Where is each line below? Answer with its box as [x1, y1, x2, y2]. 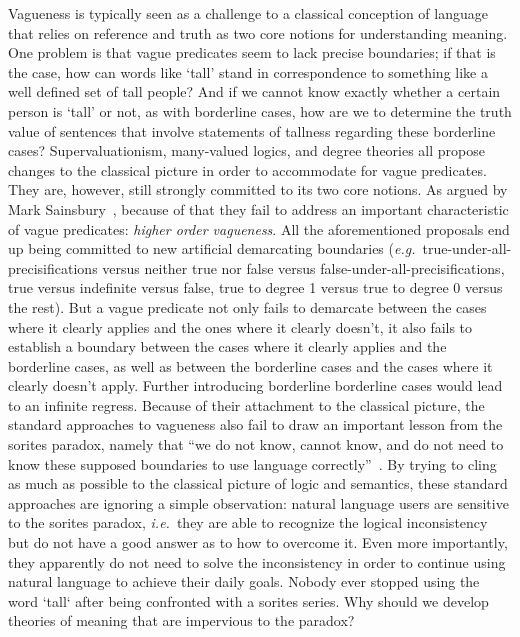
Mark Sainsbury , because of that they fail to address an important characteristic [8, 198, 509, 219]
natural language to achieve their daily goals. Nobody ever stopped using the [8, 571, 480, 592]
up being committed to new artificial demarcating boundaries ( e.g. [8, 238, 416, 259]
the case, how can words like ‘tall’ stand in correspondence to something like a [8, 61, 488, 82]
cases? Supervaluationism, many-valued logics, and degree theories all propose [8, 140, 485, 161]
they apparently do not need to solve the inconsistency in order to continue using [8, 551, 506, 572]
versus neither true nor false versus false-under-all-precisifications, [102, 257, 505, 278]
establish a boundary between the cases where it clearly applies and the [8, 336, 447, 357]
